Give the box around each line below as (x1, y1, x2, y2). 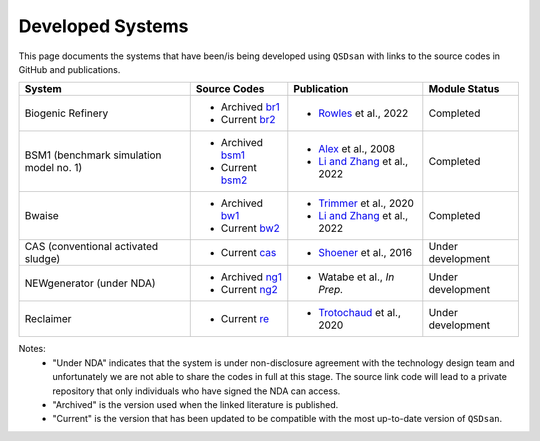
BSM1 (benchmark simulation (24, 148, 162, 162)
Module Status (428, 82, 500, 96)
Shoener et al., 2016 (318, 246, 413, 260)
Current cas (220, 246, 277, 260)
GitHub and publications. (18, 63, 121, 75)
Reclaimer (24, 312, 72, 326)
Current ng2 (220, 283, 279, 297)
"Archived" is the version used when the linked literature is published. (52, 398, 339, 410)
